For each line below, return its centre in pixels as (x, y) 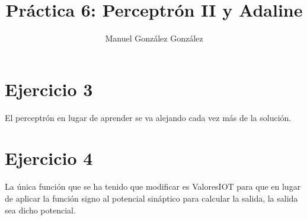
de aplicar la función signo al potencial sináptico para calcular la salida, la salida (151, 198)
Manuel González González (154, 38)
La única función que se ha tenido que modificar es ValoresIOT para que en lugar (153, 186)
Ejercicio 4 (49, 158)
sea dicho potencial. (40, 210)
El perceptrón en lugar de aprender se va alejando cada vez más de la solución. (148, 117)
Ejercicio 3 (49, 89)
